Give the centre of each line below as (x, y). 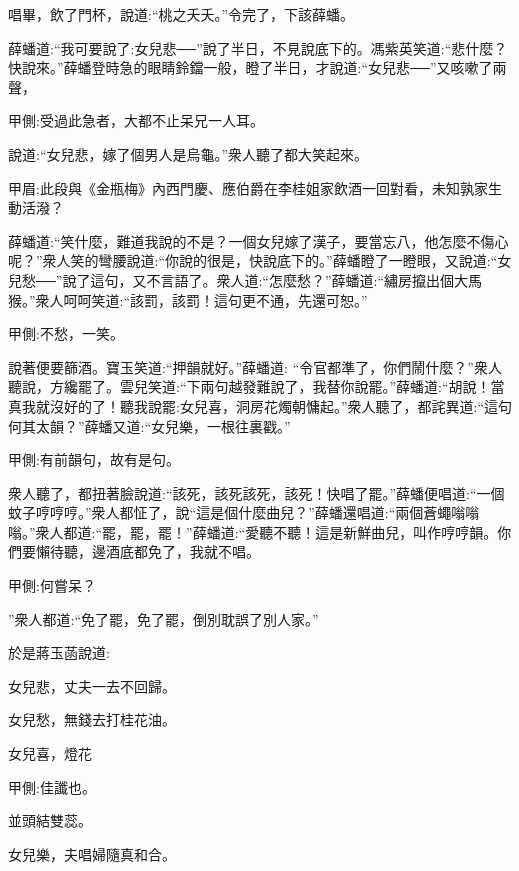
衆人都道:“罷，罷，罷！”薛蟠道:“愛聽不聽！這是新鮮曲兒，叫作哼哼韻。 (266, 531)
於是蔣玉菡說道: (59, 652)
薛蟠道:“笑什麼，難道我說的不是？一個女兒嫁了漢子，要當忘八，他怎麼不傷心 (258, 240)
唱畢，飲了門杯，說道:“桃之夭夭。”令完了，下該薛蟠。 (181, 14)
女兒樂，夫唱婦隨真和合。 (92, 853)
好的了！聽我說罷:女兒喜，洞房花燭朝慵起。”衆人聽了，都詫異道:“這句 (287, 405)
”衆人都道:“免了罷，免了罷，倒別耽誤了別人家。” (163, 618)
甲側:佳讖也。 (52, 786)
